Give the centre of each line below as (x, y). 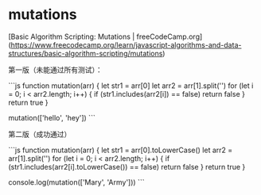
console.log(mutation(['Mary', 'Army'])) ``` (76, 182)
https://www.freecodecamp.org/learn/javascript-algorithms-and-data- (126, 44)
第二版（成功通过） (40, 134)
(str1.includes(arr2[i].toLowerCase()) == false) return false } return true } (127, 166)
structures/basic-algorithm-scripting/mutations (86, 53)
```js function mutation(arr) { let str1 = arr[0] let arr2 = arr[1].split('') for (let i (131, 86)
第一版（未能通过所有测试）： (55, 70)
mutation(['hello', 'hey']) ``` (52, 117)
